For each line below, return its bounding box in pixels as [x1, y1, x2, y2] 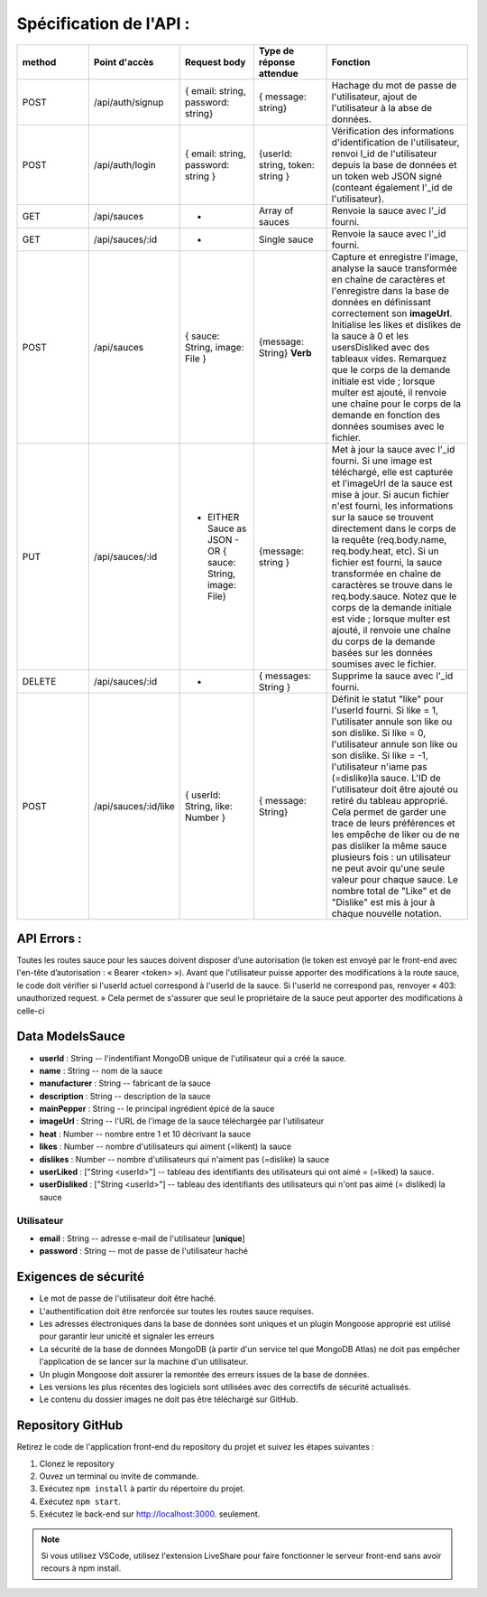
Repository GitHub [16, 1418, 124, 1434]
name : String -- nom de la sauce [39, 1065, 163, 1076]
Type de [258, 44, 295, 57]
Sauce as [207, 522, 247, 535]
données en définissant [331, 295, 432, 308]
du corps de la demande [331, 635, 436, 648]
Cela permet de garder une [331, 805, 446, 817]
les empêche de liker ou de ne [331, 827, 460, 840]
